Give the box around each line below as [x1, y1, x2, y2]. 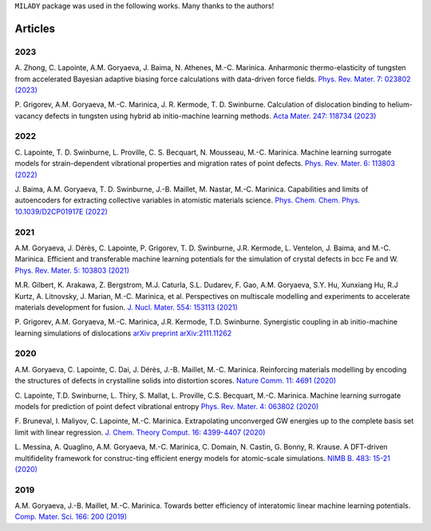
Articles [14, 22, 56, 35]
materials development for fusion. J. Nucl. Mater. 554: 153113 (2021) [14, 302, 239, 312]
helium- [387, 100, 413, 109]
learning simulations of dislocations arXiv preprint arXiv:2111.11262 [14, 328, 232, 338]
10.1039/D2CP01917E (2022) [14, 206, 108, 216]
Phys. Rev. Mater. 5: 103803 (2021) [14, 265, 129, 275]
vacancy [14, 111, 43, 120]
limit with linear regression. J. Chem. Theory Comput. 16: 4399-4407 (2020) [14, 427, 266, 437]
